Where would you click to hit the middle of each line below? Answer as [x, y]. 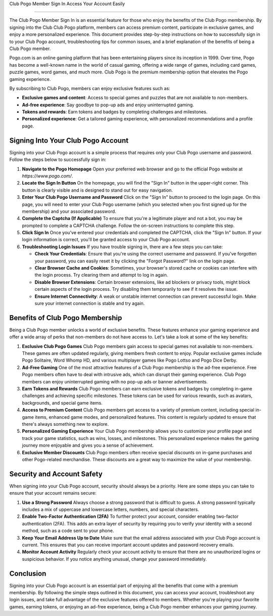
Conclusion [28, 573]
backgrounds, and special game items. [62, 403]
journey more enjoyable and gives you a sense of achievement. [88, 446]
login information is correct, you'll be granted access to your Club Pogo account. [106, 240]
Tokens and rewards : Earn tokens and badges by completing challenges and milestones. [115, 112]
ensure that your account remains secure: [53, 493]
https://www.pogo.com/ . [48, 176]
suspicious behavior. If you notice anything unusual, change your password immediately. [115, 559]
